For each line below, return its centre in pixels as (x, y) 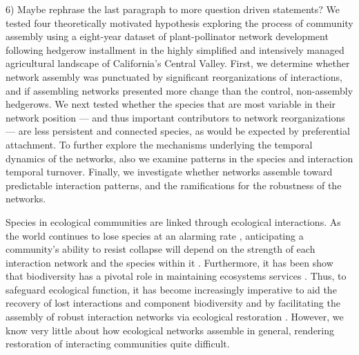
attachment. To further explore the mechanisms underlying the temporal (159, 144)
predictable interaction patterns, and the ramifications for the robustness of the (174, 185)
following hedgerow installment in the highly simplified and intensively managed (175, 49)
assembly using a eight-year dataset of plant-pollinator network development (167, 36)
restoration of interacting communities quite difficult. (118, 344)
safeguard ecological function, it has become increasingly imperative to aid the (171, 289)
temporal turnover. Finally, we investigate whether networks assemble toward (169, 172)
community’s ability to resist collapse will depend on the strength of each (161, 249)
